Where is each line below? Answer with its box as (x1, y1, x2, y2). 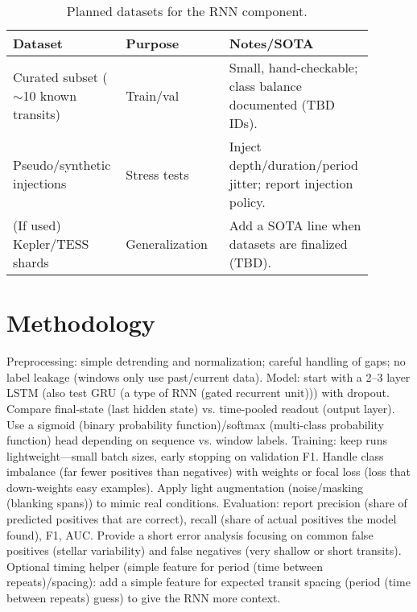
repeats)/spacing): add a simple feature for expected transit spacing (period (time (6, 573, 411, 590)
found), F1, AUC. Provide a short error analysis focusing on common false (6, 526, 374, 543)
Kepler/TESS (13, 234, 89, 253)
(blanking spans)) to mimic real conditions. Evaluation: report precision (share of (6, 494, 407, 511)
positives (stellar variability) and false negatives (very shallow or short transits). (6, 542, 402, 559)
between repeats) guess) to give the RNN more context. (6, 589, 281, 606)
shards (13, 253, 49, 271)
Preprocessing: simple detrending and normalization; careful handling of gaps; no (6, 353, 406, 370)
